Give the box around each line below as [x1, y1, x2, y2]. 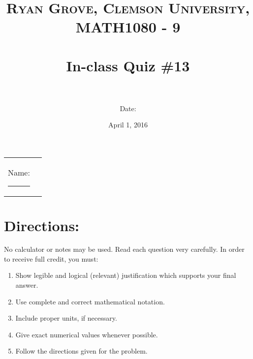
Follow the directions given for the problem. [15, 346, 148, 356]
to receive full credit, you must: [4, 253, 98, 264]
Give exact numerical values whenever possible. [15, 329, 158, 339]
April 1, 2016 [108, 120, 148, 130]
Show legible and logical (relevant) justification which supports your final [15, 270, 236, 280]
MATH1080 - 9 [75, 17, 181, 37]
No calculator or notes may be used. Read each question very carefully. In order [4, 244, 245, 254]
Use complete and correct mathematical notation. [15, 296, 165, 306]
